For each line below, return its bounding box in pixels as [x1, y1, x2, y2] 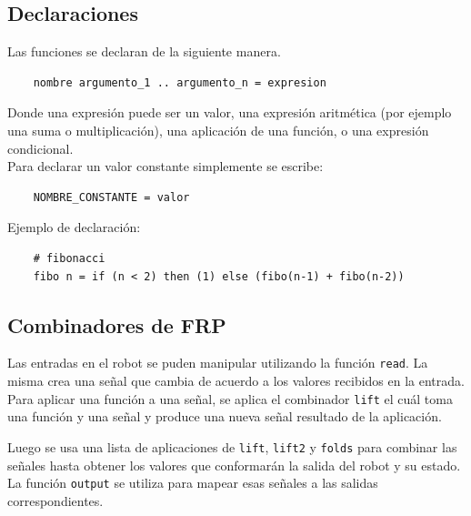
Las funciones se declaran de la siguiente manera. [7, 42, 281, 61]
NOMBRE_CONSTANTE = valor [33, 190, 190, 204]
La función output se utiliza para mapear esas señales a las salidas [7, 473, 378, 492]
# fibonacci [33, 251, 105, 265]
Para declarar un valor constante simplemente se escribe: [7, 157, 324, 176]
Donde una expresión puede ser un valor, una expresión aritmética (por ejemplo [7, 103, 452, 122]
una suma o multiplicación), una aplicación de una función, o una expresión [7, 120, 429, 139]
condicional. [7, 138, 74, 157]
